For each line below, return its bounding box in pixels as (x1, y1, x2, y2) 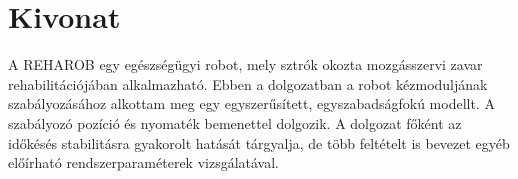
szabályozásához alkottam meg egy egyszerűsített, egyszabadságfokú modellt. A (8, 93, 495, 114)
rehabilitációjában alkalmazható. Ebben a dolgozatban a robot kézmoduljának (8, 73, 488, 94)
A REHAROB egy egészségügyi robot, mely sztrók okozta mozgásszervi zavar (8, 54, 483, 75)
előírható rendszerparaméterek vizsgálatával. (8, 152, 280, 173)
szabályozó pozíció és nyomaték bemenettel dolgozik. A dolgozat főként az (8, 112, 462, 133)
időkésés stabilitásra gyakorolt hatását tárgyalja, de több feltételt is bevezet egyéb (8, 132, 510, 153)
